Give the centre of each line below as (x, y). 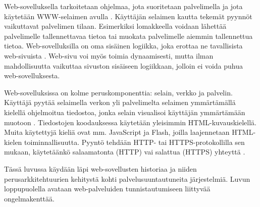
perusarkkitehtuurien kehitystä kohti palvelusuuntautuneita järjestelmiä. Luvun (127, 178)
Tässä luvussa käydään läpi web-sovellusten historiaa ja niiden (100, 168)
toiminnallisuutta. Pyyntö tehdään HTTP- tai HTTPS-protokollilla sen (135, 142)
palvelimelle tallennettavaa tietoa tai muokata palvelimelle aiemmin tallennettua (128, 36)
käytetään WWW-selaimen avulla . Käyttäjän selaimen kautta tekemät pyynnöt (128, 16)
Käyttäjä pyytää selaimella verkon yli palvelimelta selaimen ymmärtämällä (120, 102)
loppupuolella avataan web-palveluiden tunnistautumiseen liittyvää (107, 189)
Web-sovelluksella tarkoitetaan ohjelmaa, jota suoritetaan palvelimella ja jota (123, 6)
